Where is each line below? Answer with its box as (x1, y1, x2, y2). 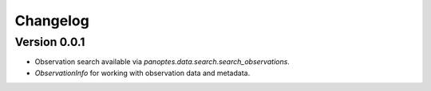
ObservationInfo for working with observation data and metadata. (34, 68, 251, 78)
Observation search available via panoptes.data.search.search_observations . (34, 57, 291, 66)
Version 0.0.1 (14, 35, 85, 49)
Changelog (14, 12, 89, 29)
